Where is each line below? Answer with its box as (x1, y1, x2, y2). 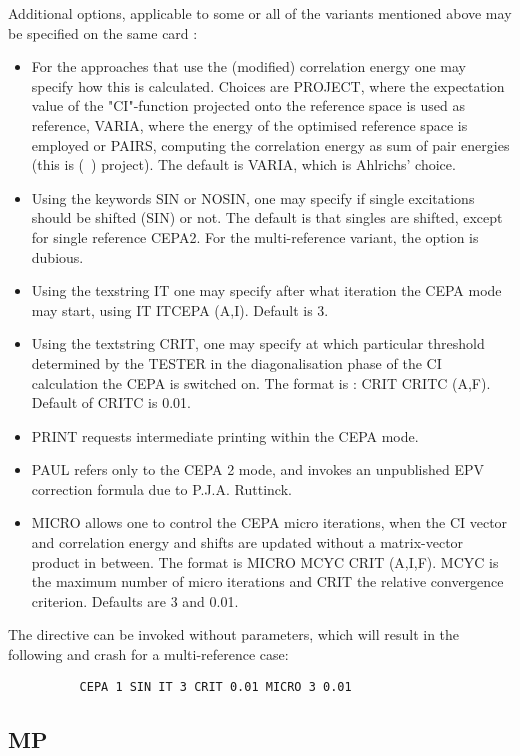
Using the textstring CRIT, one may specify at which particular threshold (31, 333, 485, 354)
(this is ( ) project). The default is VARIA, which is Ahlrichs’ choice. (31, 154, 456, 175)
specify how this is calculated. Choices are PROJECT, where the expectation (31, 75, 505, 96)
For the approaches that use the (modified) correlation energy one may (31, 56, 466, 77)
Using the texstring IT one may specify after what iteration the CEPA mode (31, 280, 502, 301)
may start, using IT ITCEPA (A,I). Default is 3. (31, 299, 329, 320)
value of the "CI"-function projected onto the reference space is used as (31, 95, 465, 116)
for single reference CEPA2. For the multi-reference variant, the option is (31, 226, 479, 247)
